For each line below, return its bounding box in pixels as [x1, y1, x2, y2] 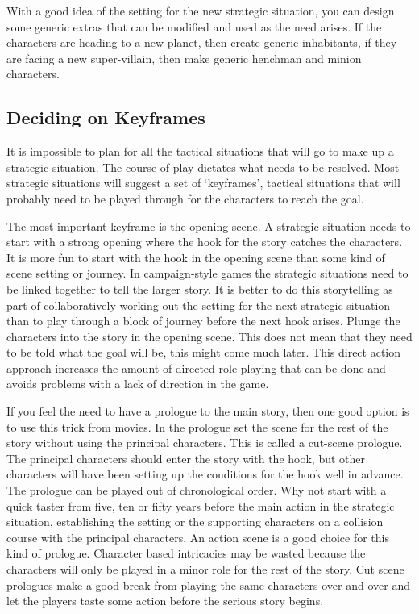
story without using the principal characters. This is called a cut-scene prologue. [6, 434, 403, 451]
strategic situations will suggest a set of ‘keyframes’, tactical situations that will [6, 174, 400, 191]
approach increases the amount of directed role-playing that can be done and [6, 359, 386, 376]
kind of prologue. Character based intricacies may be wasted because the [6, 545, 366, 562]
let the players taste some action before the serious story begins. [6, 592, 324, 609]
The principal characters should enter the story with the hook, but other [6, 449, 365, 466]
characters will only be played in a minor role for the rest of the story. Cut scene [6, 561, 404, 578]
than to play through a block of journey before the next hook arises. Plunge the [6, 312, 400, 329]
